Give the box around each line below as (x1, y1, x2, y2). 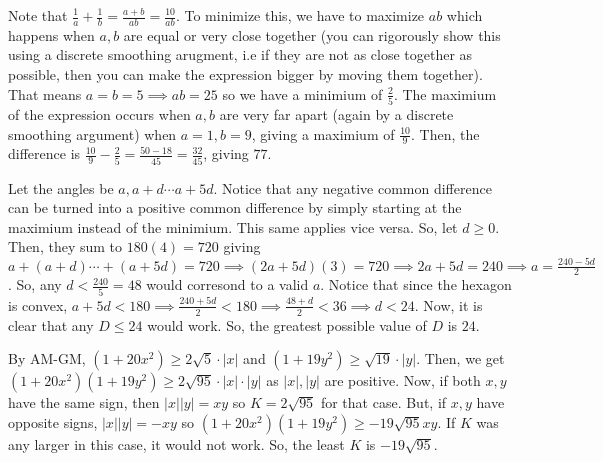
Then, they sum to (8, 236, 123, 257)
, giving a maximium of (251, 123, 395, 144)
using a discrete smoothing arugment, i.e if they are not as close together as (8, 44, 473, 65)
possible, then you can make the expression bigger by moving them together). (8, 64, 483, 85)
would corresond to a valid (146, 274, 309, 295)
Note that (8, 5, 68, 25)
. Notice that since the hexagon (320, 274, 512, 295)
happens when (8, 24, 95, 45)
